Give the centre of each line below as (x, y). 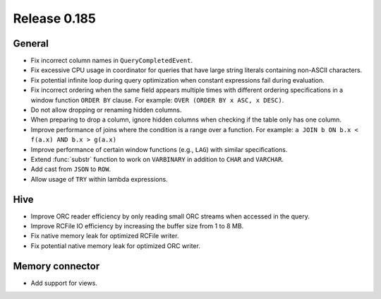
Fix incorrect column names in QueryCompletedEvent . (112, 61)
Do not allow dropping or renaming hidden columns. (106, 110)
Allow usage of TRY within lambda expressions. (99, 179)
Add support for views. (64, 283)
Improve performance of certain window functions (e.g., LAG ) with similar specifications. (159, 149)
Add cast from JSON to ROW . (71, 169)
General (31, 43)
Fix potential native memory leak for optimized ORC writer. (115, 246)
